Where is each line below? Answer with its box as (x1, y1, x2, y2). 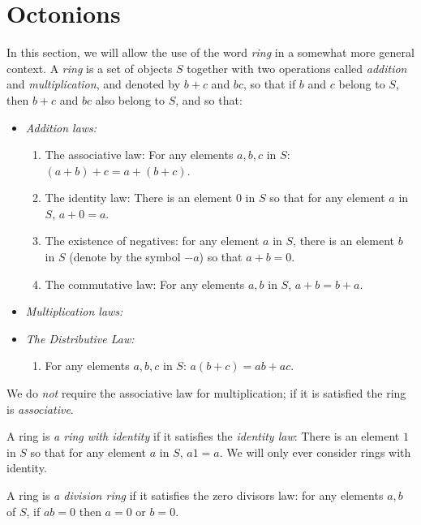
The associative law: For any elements (45, 146, 234, 163)
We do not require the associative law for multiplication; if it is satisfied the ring (6, 385, 406, 402)
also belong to (95, 91, 165, 108)
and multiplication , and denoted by (6, 75, 181, 93)
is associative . (6, 400, 74, 417)
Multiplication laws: (25, 303, 123, 320)
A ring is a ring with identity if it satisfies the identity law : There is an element (6, 428, 400, 445)
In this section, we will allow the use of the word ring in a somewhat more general (6, 44, 415, 61)
